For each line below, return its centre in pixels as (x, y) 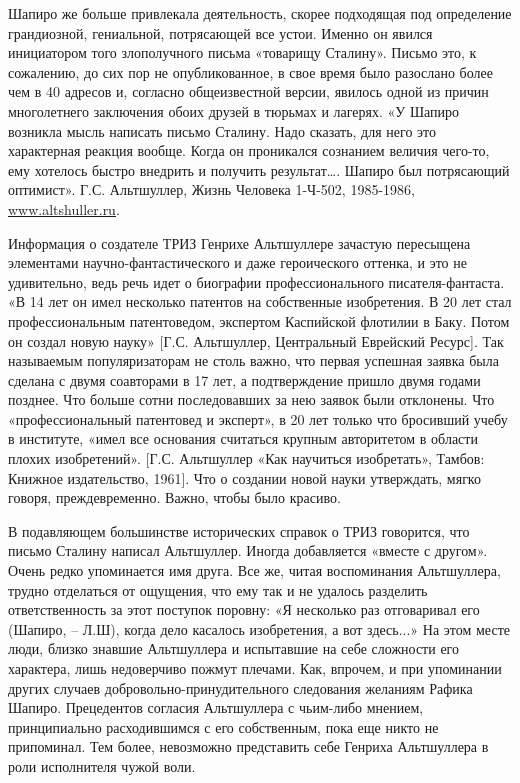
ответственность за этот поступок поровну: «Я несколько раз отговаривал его (244, 609)
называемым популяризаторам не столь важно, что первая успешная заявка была (253, 360)
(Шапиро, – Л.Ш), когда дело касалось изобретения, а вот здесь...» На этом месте (259, 628)
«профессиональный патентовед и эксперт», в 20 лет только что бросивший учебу (258, 418)
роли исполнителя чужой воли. (102, 765)
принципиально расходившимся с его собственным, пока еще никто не (223, 726)
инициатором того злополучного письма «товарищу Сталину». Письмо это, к (242, 52)
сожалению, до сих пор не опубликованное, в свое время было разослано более (250, 71)
